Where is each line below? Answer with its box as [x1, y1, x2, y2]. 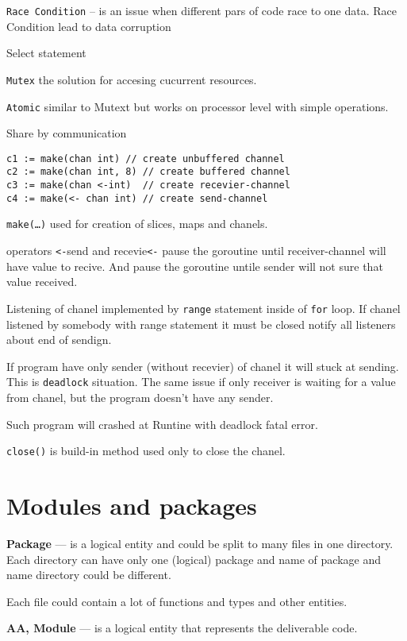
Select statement [6, 44, 86, 61]
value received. [6, 273, 78, 290]
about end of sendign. [6, 331, 112, 348]
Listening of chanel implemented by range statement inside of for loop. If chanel [6, 299, 401, 316]
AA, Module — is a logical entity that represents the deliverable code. [6, 620, 358, 636]
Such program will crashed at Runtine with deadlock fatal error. [6, 415, 318, 432]
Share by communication [6, 125, 127, 141]
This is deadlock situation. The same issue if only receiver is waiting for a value [6, 373, 396, 390]
